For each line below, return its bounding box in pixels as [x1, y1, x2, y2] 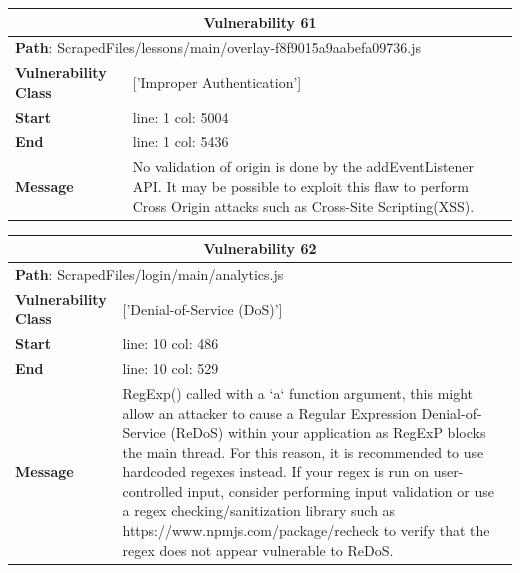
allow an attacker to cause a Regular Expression [122, 402, 417, 423]
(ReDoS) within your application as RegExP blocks [170, 422, 486, 443]
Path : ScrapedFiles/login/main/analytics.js [15, 263, 284, 284]
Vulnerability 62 [203, 238, 317, 259]
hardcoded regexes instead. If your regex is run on [122, 461, 430, 482]
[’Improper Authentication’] [132, 71, 302, 92]
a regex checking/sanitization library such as [122, 500, 396, 521]
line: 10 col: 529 [122, 358, 219, 379]
